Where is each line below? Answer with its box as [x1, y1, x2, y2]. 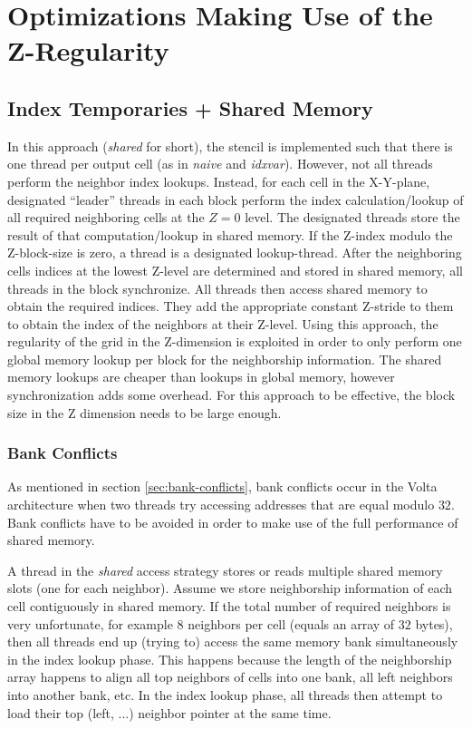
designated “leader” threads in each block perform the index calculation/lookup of [7, 190, 464, 209]
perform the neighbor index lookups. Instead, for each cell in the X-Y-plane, [7, 171, 430, 190]
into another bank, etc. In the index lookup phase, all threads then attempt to [7, 685, 443, 705]
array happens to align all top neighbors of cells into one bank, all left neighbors [7, 667, 453, 686]
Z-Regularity [7, 32, 169, 69]
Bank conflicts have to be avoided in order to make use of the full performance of [7, 512, 458, 531]
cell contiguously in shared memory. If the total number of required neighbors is [7, 597, 451, 616]
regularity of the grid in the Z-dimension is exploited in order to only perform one [7, 332, 462, 351]
